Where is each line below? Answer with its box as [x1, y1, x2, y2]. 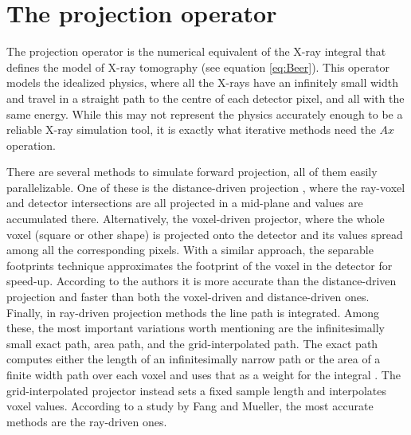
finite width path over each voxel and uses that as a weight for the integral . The [6, 366, 401, 382]
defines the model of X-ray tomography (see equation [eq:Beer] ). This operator [6, 58, 389, 75]
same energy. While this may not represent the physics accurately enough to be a [6, 105, 403, 122]
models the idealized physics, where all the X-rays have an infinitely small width [6, 74, 398, 91]
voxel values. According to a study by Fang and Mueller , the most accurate [6, 398, 374, 414]
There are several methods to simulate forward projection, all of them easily [6, 163, 378, 180]
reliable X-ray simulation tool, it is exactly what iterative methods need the [6, 121, 376, 138]
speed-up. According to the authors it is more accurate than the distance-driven [6, 272, 397, 289]
